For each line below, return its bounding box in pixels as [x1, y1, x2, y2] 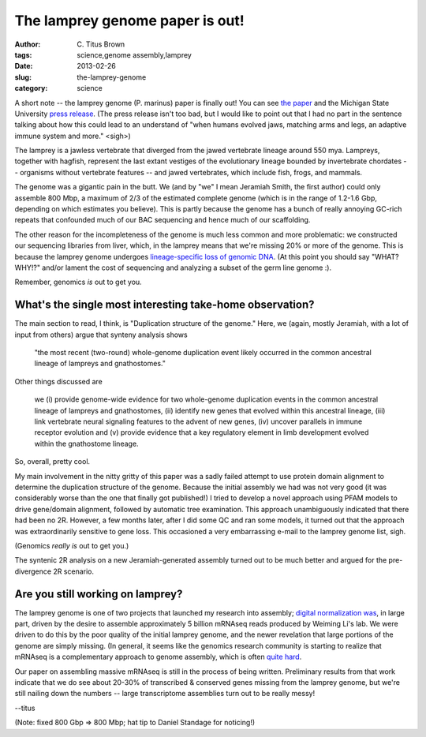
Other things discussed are [14, 376, 103, 386]
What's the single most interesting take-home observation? [14, 298, 315, 312]
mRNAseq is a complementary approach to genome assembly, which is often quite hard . [14, 652, 302, 662]
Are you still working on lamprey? [14, 587, 183, 600]
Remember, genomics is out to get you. [14, 277, 142, 287]
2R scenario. [52, 567, 95, 576]
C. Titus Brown [77, 39, 125, 49]
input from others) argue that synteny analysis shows [14, 330, 189, 339]
